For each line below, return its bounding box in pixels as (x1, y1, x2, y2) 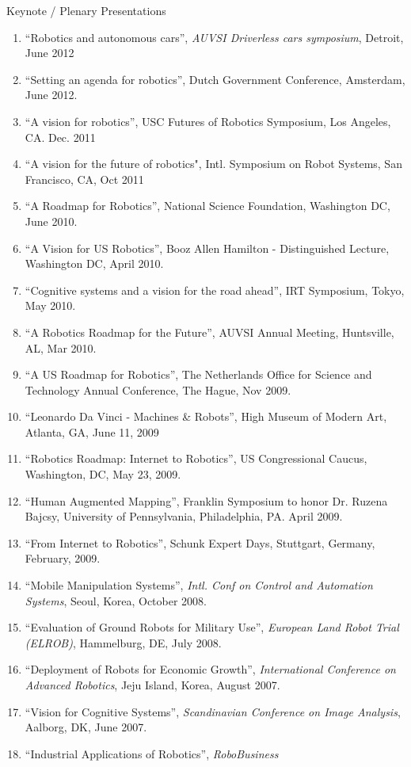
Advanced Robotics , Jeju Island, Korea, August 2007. (25, 677, 280, 693)
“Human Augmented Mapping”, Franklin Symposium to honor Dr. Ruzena (25, 492, 388, 509)
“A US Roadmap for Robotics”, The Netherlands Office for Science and (25, 366, 372, 383)
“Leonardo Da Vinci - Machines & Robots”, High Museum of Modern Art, (25, 408, 387, 425)
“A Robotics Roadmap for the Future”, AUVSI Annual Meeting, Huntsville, (25, 323, 394, 340)
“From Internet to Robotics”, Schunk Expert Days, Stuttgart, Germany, (25, 534, 375, 551)
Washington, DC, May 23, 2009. (25, 466, 181, 483)
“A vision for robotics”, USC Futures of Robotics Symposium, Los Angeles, (25, 113, 391, 129)
